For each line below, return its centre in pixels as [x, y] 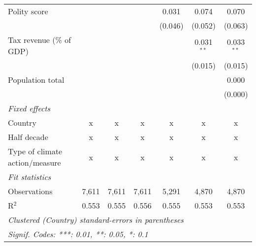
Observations [30, 191]
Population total [36, 80]
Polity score [28, 11]
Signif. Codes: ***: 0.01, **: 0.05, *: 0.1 [78, 234]
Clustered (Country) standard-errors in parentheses [96, 220]
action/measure [34, 162]
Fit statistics [30, 177]
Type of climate [35, 151]
